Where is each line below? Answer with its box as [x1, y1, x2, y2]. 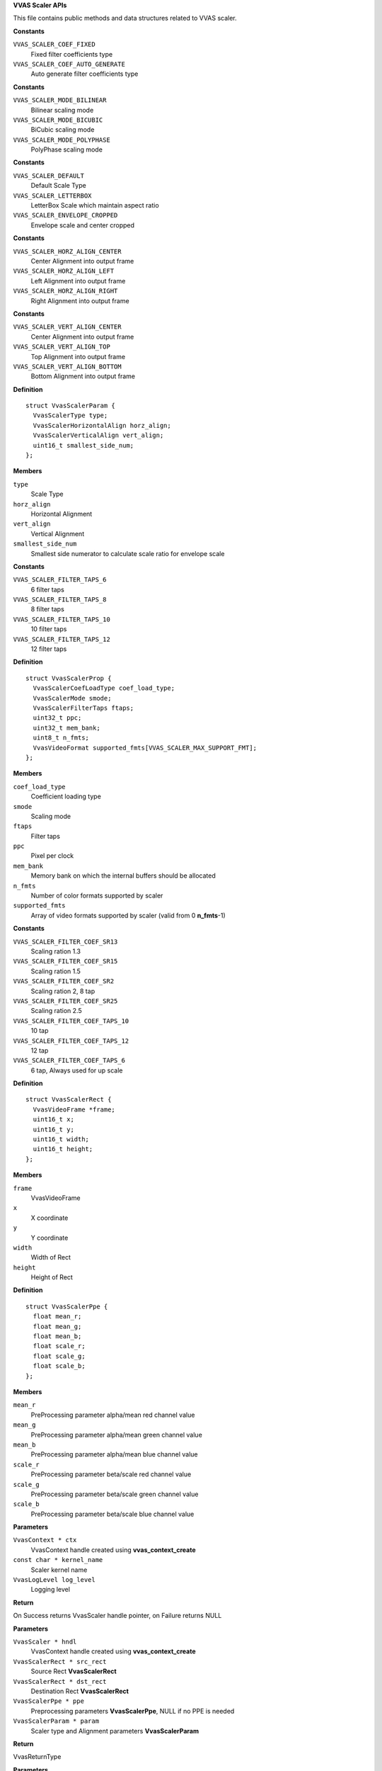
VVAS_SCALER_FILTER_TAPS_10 [13, 615, 111, 623]
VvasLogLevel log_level [13, 1576, 95, 1584]
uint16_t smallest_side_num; [33, 441, 134, 449]
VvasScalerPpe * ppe [13, 1697, 85, 1705]
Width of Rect [30, 1253, 71, 1262]
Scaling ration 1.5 [30, 967, 81, 975]
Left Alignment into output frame [30, 276, 126, 285]
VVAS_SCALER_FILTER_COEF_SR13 [13, 937, 118, 946]
